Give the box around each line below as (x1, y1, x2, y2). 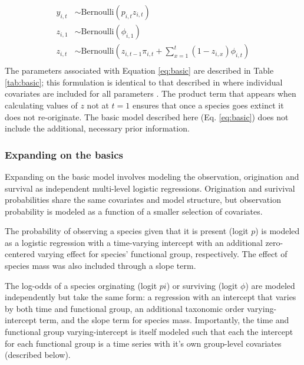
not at (87, 98, 109, 111)
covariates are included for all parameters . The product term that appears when (5, 87, 296, 100)
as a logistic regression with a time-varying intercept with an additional (5, 236, 263, 248)
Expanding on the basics (5, 147, 123, 162)
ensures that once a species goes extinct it (132, 98, 284, 111)
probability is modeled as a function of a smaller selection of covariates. (5, 205, 263, 217)
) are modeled (245, 279, 295, 291)
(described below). (5, 348, 71, 361)
